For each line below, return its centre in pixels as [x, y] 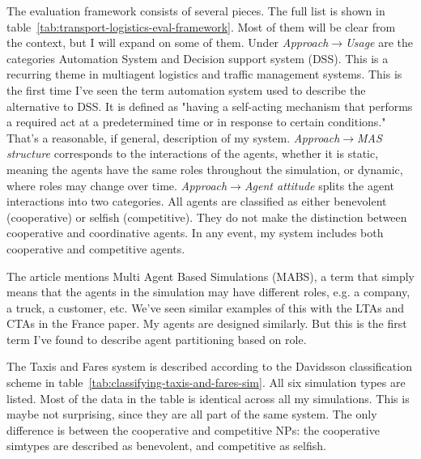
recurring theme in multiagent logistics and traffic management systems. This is [204, 74]
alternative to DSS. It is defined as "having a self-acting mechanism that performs [210, 106]
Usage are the [380, 42]
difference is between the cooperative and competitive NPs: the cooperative [193, 429]
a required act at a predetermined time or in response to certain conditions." [196, 122]
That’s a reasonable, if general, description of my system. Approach [173, 137]
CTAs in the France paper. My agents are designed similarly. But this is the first [207, 323]
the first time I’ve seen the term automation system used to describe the [186, 89]
